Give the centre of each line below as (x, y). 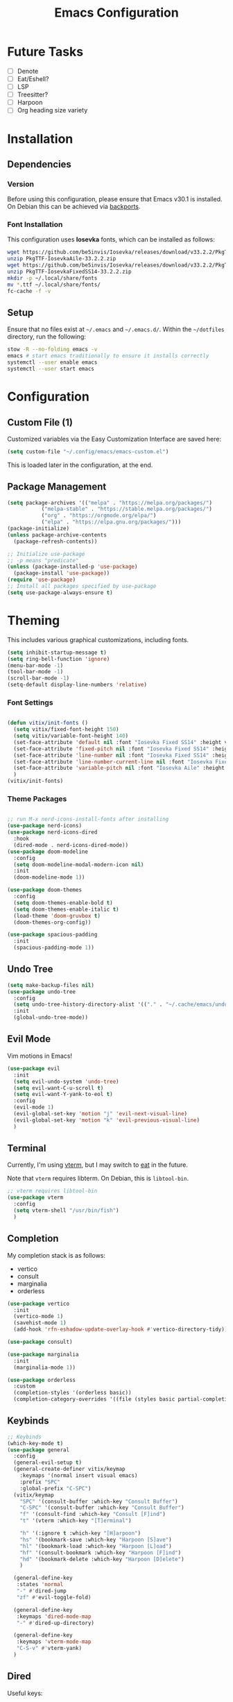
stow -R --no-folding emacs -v (52, 349)
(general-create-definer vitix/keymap (70, 1469)
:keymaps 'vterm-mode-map (54, 1642)
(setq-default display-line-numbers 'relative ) (77, 685)
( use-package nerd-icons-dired (52, 832)
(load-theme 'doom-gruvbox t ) (57, 916)
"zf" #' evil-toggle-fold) (54, 1597)
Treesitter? (33, 94)
